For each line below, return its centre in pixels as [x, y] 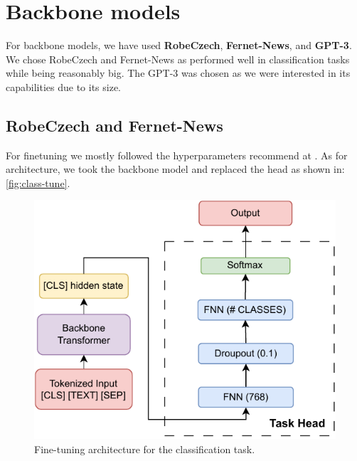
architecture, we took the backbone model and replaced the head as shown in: [175, 169]
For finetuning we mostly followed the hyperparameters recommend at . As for [177, 155]
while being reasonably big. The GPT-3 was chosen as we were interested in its [178, 73]
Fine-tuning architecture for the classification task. [145, 449]
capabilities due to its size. [63, 86]
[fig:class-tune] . [38, 182]
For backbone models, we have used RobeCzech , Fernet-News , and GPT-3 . [179, 45]
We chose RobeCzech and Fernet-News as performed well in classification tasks [178, 59]
